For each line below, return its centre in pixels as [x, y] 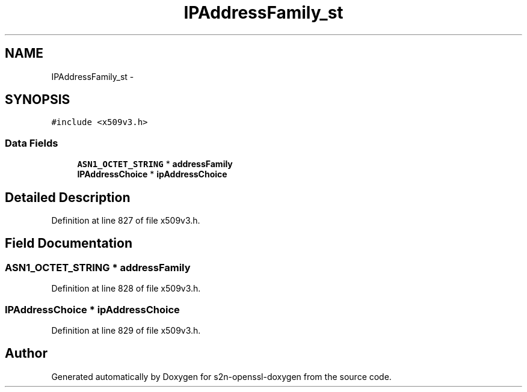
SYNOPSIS [38, 100]
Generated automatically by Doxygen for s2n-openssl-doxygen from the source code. [221, 376]
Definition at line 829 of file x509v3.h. [126, 330]
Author [26, 354]
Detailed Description [68, 197]
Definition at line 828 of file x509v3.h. [126, 289]
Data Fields [32, 143]
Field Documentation [69, 243]
